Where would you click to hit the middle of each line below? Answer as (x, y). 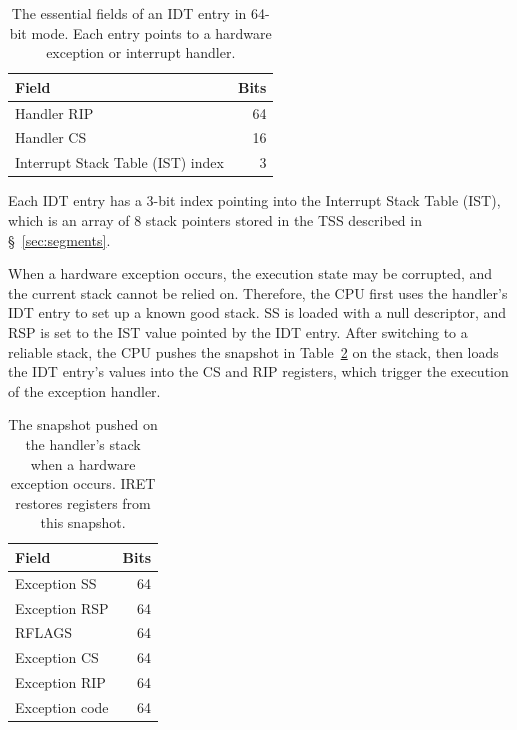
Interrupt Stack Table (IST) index (119, 162)
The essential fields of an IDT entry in (129, 13)
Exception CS (57, 657)
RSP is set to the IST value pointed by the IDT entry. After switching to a (238, 331)
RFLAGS (44, 632)
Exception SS (56, 582)
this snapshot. (83, 522)
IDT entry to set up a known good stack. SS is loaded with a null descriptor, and (257, 312)
